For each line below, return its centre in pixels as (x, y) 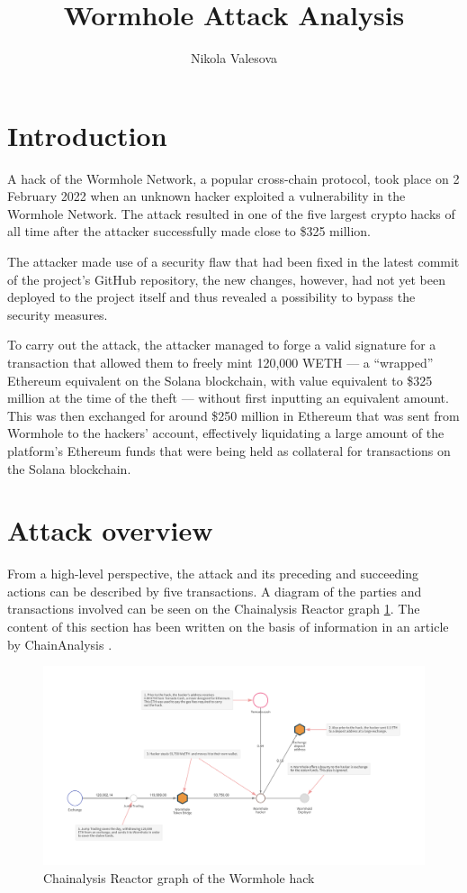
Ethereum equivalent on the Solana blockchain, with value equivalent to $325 (220, 380)
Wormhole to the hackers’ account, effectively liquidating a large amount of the (226, 433)
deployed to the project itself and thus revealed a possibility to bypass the (211, 297)
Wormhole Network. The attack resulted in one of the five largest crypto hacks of (231, 213)
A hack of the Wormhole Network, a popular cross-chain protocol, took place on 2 (233, 178)
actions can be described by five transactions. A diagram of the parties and (215, 591)
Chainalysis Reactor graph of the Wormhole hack (179, 877)
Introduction (87, 135)
